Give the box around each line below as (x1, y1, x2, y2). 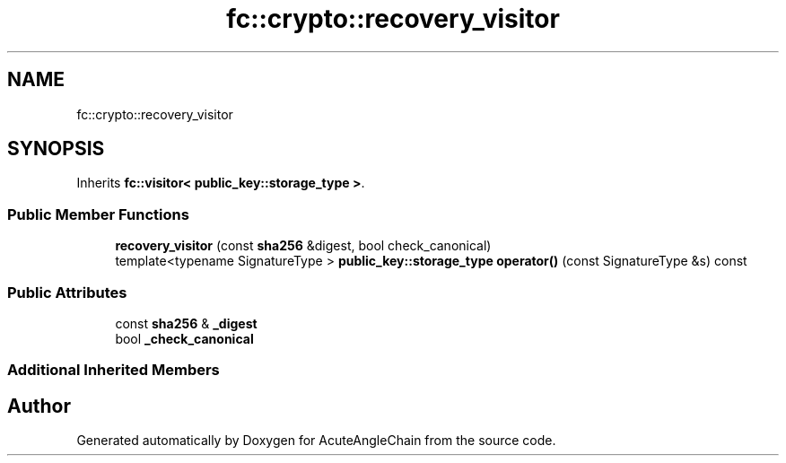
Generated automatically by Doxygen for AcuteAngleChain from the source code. (76, 432, 556, 449)
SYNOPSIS (7, 137, 105, 161)
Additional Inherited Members (7, 361, 220, 380)
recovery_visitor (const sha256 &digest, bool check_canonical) (115, 238, 492, 254)
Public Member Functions (7, 205, 189, 223)
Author (7, 394, 71, 417)
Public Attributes (7, 283, 127, 301)
